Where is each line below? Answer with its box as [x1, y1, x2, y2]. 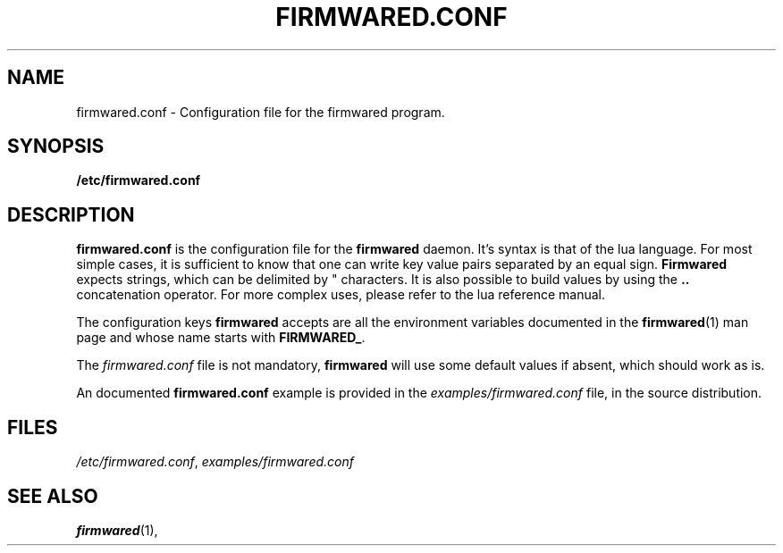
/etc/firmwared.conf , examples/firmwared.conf [76, 454, 354, 470]
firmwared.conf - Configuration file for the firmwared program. [76, 104, 445, 120]
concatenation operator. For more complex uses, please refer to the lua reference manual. [76, 287, 605, 303]
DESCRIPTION [7, 203, 135, 226]
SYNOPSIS [7, 135, 105, 158]
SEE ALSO [7, 484, 98, 507]
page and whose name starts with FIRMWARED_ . [76, 330, 366, 346]
